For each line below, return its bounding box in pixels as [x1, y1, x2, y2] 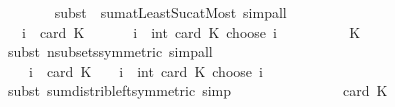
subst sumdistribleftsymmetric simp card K [7, 80, 388, 101]
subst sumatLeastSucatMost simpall [54, 2, 287, 22]
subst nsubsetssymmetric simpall [7, 41, 213, 62]
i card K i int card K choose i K [21, 21, 361, 42]
